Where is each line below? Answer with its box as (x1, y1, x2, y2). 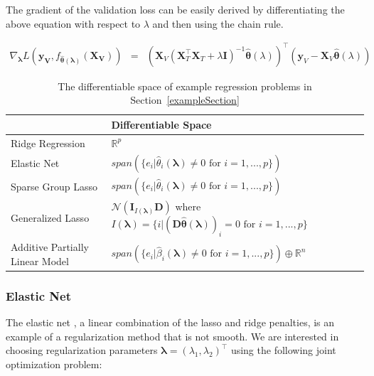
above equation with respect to (6, 16, 141, 31)
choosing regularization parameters (6, 343, 158, 358)
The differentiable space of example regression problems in (58, 78, 312, 93)
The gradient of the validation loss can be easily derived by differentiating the (6, 2, 345, 16)
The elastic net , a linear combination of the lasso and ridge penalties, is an (6, 315, 335, 330)
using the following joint (230, 343, 336, 358)
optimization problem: (6, 356, 102, 371)
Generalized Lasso (11, 210, 90, 225)
